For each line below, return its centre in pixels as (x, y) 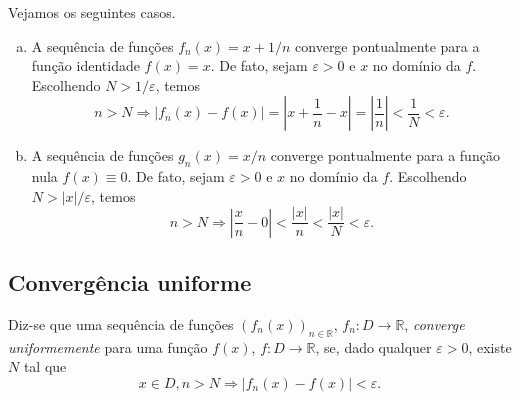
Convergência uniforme (130, 282)
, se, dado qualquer (373, 346)
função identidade (85, 65)
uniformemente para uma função (108, 346)
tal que (45, 366)
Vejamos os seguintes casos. (92, 12)
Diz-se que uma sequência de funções (121, 324)
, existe (490, 346)
